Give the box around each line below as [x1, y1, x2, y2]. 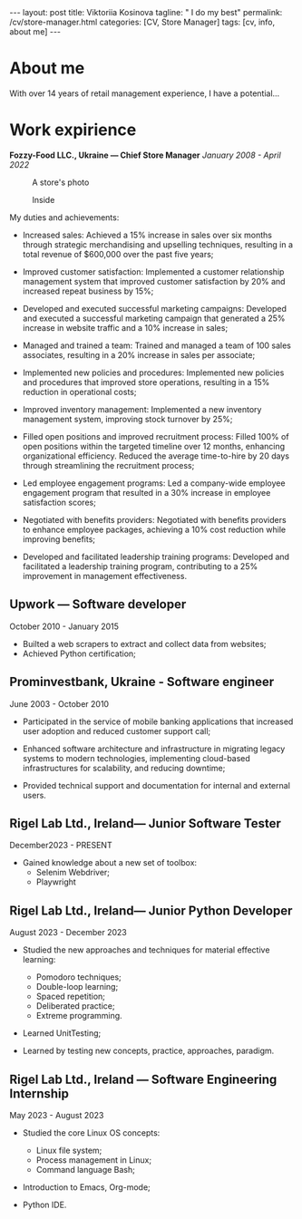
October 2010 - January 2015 [9, 621, 120, 632]
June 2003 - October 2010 [9, 698, 110, 709]
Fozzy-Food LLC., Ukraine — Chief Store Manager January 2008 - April [9, 150, 281, 160]
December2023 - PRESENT [9, 840, 112, 851]
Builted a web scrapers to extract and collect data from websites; [22, 638, 267, 649]
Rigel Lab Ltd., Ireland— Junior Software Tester [9, 816, 281, 831]
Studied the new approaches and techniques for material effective [22, 944, 270, 955]
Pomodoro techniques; [35, 972, 122, 982]
